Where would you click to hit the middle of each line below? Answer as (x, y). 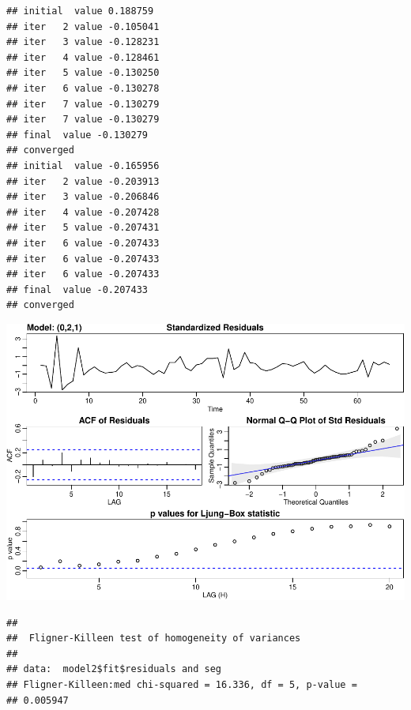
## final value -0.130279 (77, 135)
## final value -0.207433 (77, 289)
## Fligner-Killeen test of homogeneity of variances (154, 639)
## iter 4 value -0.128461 (83, 57)
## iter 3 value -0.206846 (83, 197)
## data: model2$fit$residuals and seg (114, 669)
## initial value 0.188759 (80, 11)
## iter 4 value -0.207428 (83, 212)
